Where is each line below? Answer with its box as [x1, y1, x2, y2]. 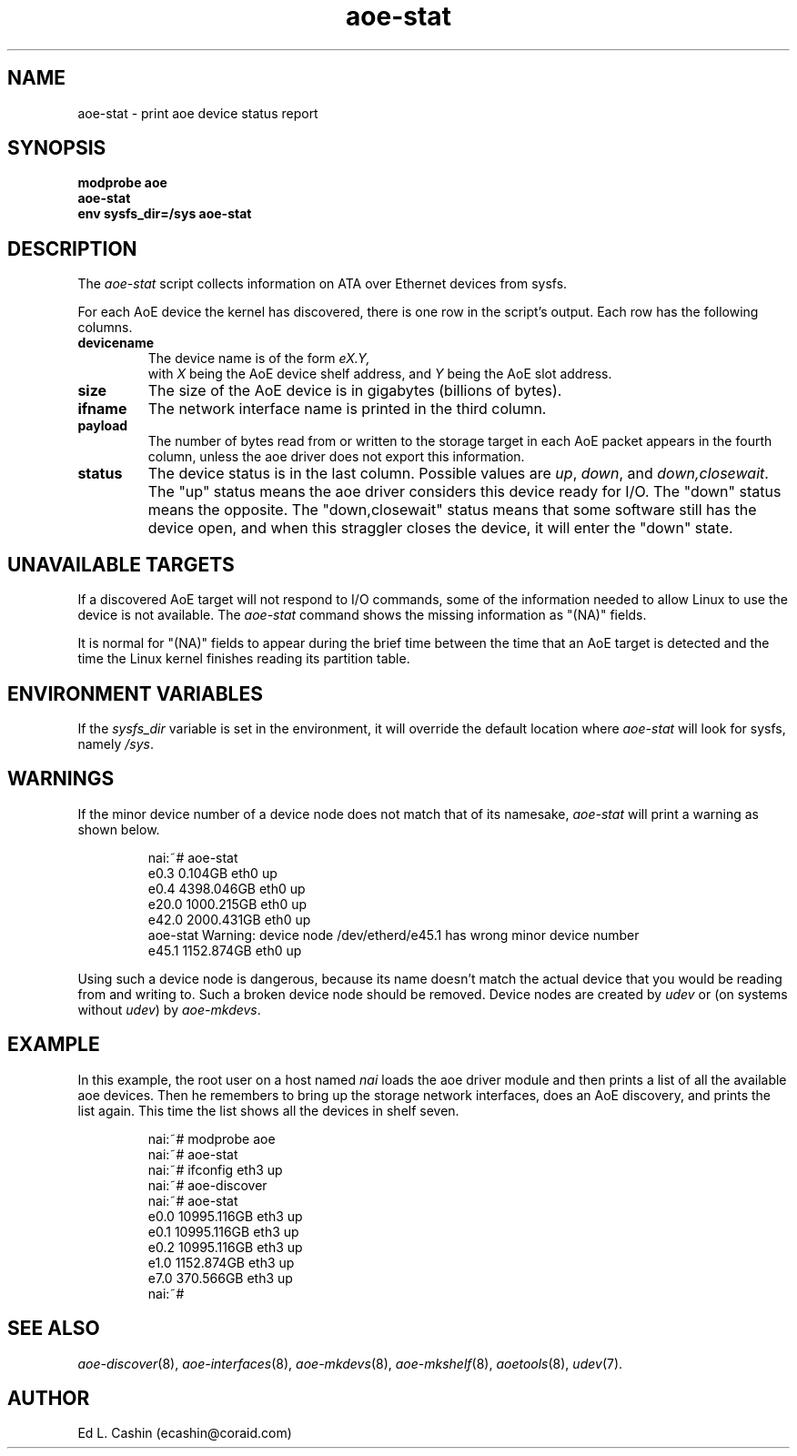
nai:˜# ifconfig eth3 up [147, 1161, 283, 1178]
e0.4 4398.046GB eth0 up [147, 880, 306, 896]
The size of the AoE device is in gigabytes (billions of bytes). [147, 381, 562, 400]
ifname [77, 399, 127, 419]
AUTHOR [7, 1386, 90, 1410]
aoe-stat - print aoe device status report [77, 105, 318, 121]
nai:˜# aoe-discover [147, 1177, 267, 1193]
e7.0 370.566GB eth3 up [147, 1269, 293, 1286]
